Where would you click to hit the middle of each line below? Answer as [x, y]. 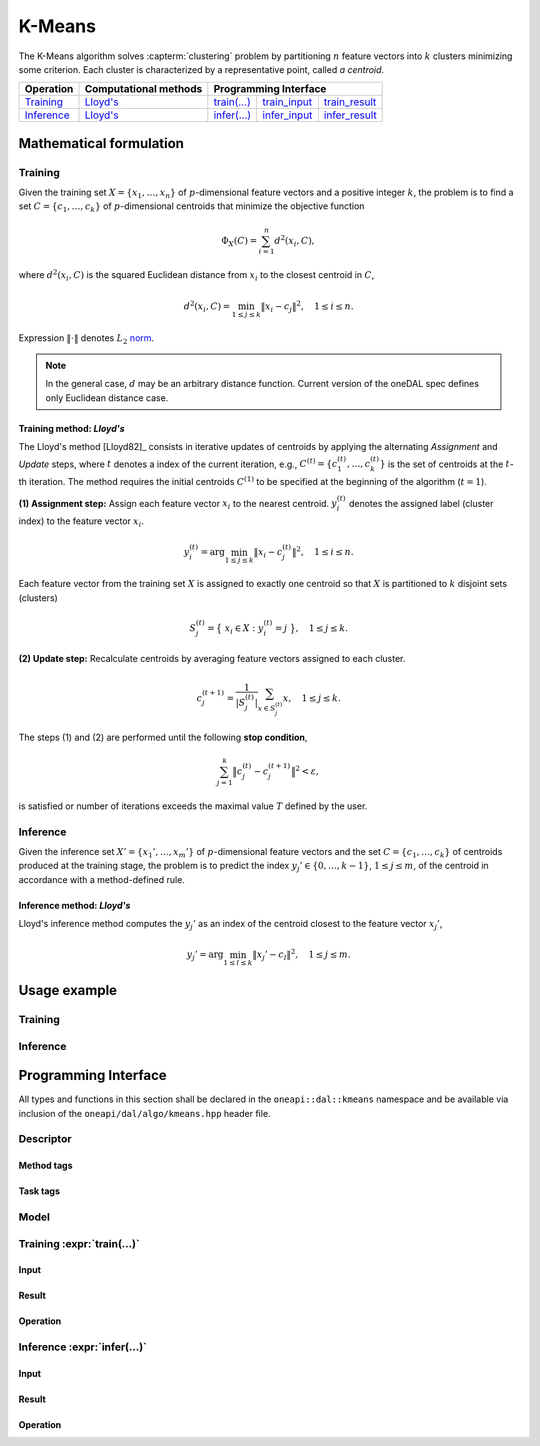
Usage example [68, 990]
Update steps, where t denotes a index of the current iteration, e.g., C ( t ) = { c [178, 463]
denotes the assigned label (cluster [421, 503]
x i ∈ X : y [244, 629]
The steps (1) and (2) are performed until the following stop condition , [163, 737]
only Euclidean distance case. [107, 397]
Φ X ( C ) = [239, 242]
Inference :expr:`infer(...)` [82, 1347]
